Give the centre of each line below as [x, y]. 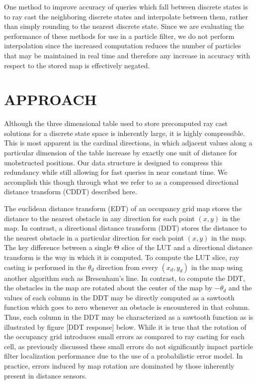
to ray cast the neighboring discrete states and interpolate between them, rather [126, 16]
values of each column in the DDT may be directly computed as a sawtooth [119, 297]
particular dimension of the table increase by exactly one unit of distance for [121, 153]
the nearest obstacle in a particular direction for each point [94, 237]
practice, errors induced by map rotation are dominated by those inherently [119, 365]
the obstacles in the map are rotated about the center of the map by [108, 288]
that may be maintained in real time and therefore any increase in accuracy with [127, 55]
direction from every [127, 267]
